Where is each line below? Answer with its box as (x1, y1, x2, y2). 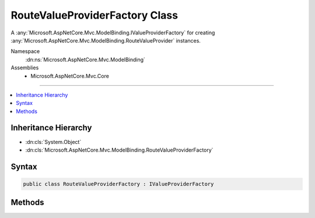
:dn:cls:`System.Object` (25, 138, 82, 145)
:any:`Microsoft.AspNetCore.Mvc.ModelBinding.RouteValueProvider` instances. (10, 37, 201, 44)
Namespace (10, 48, 40, 55)
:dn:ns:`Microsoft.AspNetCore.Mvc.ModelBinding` (25, 56, 146, 63)
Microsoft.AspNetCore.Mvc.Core (30, 72, 109, 79)
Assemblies (10, 64, 39, 71)
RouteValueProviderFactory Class (10, 9, 178, 22)
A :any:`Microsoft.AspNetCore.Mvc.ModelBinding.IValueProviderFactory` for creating (10, 29, 215, 36)
